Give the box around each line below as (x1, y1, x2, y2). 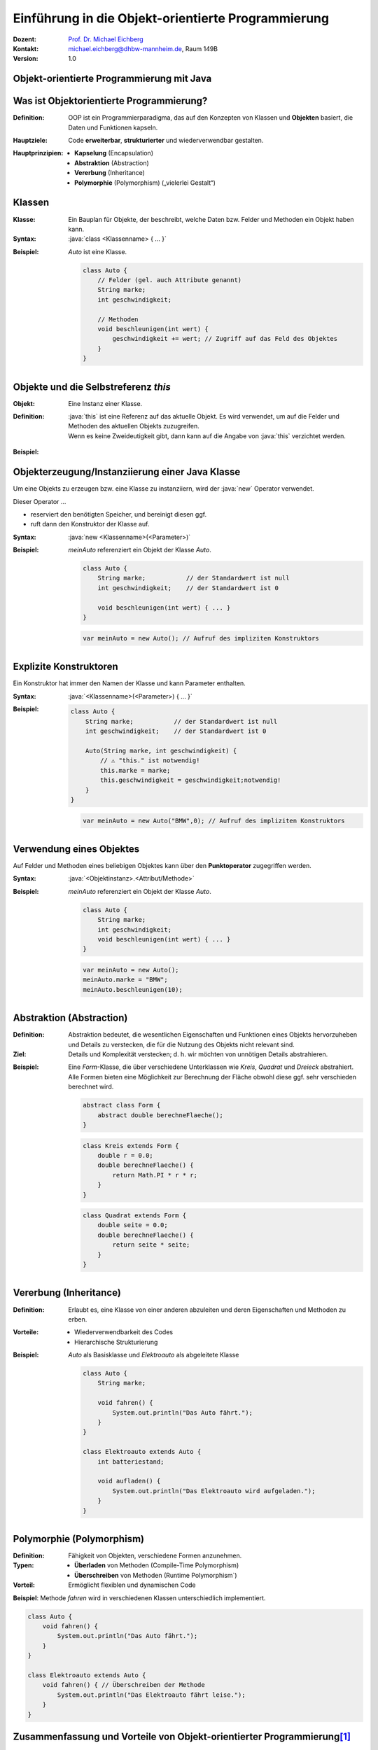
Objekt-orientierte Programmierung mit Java (13, 73, 212, 85)
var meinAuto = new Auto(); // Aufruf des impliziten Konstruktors (83, 634, 320, 642)
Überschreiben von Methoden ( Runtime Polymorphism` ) (74, 1571, 237, 1579)
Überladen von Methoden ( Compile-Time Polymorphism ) (74, 1561, 239, 1569)
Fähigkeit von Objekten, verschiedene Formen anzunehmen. (68, 1551, 242, 1560)
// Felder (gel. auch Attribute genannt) (97, 276, 242, 284)
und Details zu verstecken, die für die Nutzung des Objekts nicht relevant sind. (68, 1040, 295, 1049)
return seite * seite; (112, 1241, 190, 1249)
